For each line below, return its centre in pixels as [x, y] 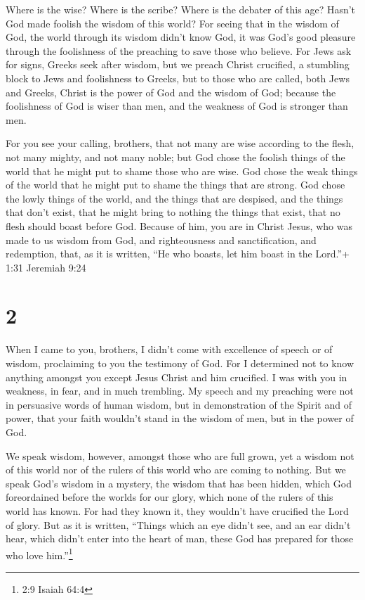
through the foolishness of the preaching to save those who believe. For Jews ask [179, 50]
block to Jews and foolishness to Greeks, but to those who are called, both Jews [178, 78]
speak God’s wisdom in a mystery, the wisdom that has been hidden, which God [179, 483]
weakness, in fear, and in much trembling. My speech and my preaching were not [180, 391]
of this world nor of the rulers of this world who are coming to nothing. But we [176, 470]
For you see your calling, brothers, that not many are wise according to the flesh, [180, 143]
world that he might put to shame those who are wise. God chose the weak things [182, 171]
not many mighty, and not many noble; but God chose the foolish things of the [175, 157]
